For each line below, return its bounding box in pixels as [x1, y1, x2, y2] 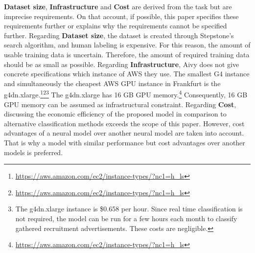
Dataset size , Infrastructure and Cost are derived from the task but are [4, 1, 232, 11]
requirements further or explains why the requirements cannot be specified [4, 21, 227, 31]
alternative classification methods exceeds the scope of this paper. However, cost [4, 118, 245, 128]
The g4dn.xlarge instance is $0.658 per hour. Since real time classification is [15, 204, 243, 214]
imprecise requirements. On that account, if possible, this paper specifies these [4, 11, 239, 21]
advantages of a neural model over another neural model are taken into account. [4, 128, 244, 138]
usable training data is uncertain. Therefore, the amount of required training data [4, 49, 250, 59]
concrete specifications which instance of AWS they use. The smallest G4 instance [4, 69, 250, 79]
